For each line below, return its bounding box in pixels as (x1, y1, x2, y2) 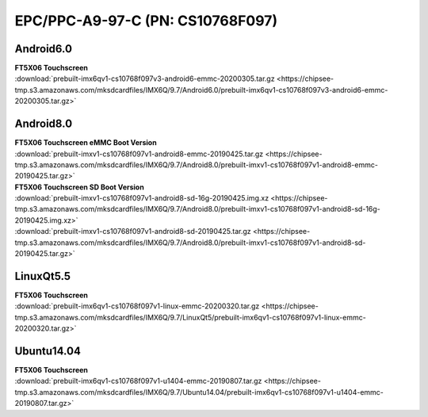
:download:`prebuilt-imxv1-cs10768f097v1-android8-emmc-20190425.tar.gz (14, 149, 264, 159)
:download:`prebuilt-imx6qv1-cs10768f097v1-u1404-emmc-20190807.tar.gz (14, 377, 262, 386)
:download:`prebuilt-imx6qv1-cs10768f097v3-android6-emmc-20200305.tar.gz (14, 74, 275, 83)
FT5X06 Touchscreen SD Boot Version (14, 182, 144, 192)
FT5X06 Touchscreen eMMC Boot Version (14, 138, 158, 147)
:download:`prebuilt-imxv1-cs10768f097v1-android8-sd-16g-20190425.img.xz (14, 193, 269, 203)
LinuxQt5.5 (14, 270, 71, 283)
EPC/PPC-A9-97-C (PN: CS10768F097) (14, 12, 277, 29)
